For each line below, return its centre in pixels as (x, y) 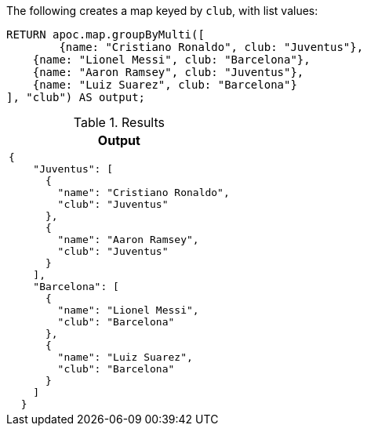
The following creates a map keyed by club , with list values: (162, 11)
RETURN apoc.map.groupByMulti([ (105, 34)
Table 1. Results (119, 122)
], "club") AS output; (76, 97)
